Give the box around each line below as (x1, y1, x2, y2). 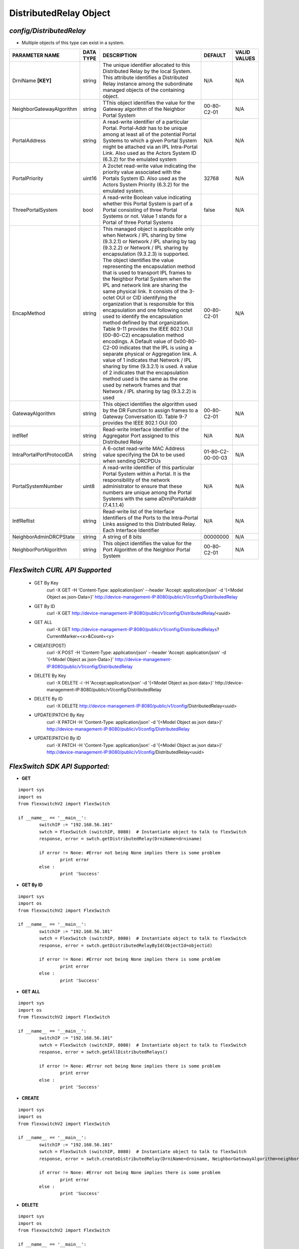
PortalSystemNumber (12, 483, 63, 490)
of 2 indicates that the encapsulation (103, 369, 189, 376)
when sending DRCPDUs (103, 458, 161, 465)
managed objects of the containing (103, 86, 185, 93)
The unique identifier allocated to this (103, 61, 190, 68)
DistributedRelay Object (9, 7, 111, 18)
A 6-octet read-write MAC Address (103, 445, 185, 452)
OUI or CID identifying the (116, 294, 177, 301)
